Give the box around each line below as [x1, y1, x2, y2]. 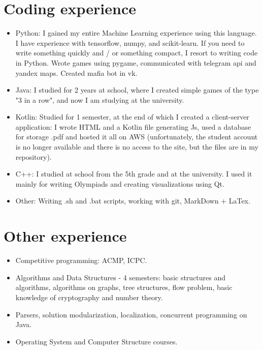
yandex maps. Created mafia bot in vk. [15, 67, 138, 78]
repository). [15, 151, 52, 162]
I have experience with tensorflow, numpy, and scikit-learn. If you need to [15, 37, 245, 48]
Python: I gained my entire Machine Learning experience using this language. [15, 27, 257, 38]
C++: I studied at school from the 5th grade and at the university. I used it [15, 168, 252, 179]
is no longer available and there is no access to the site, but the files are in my [15, 141, 258, 152]
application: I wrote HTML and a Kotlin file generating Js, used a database [15, 121, 251, 132]
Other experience [4, 225, 127, 246]
